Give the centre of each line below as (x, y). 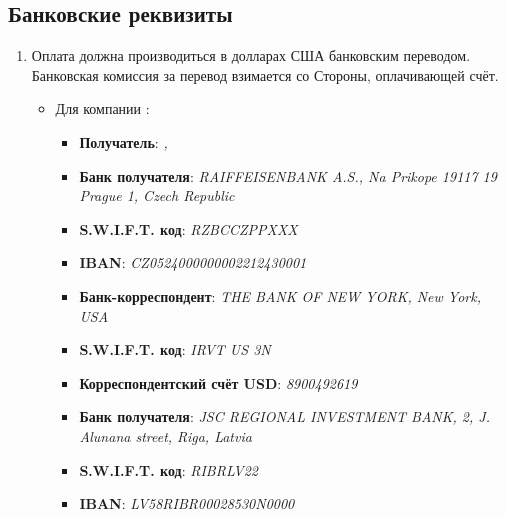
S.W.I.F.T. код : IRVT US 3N (175, 349)
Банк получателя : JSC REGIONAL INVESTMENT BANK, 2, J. (284, 416)
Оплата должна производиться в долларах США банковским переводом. (251, 55)
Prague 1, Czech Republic (157, 195)
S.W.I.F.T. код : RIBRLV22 (168, 469)
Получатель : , (123, 141)
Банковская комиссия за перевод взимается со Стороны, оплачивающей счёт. (265, 74)
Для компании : (102, 108)
